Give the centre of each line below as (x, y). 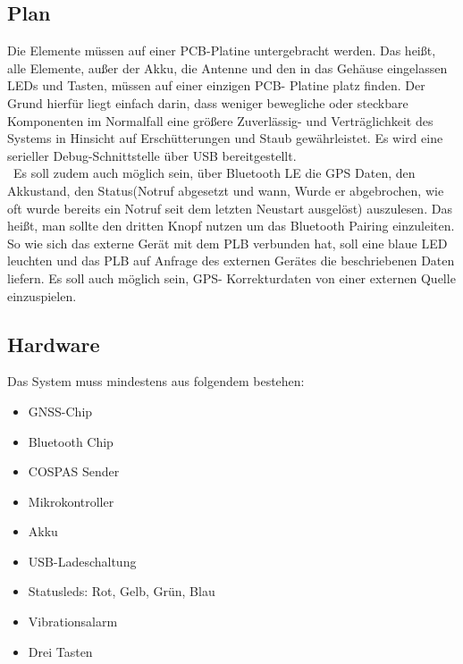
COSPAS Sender (74, 471)
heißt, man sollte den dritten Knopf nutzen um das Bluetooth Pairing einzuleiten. (231, 226)
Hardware (54, 344)
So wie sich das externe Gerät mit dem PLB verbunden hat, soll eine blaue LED (227, 243)
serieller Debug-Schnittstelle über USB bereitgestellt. (152, 155)
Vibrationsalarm (73, 622)
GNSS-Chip (60, 411)
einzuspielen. (42, 295)
